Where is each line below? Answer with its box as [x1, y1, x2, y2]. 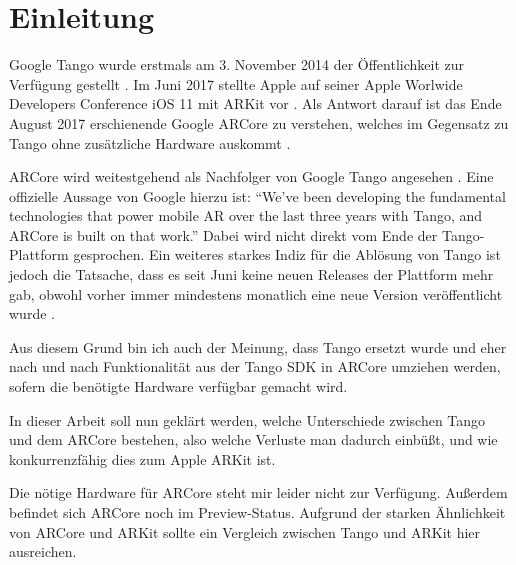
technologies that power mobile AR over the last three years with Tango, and [9, 205, 483, 226]
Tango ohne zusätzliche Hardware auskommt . [9, 132, 291, 153]
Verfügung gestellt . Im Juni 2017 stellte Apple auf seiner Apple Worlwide [9, 73, 463, 94]
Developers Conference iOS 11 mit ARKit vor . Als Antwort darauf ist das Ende [9, 93, 502, 114]
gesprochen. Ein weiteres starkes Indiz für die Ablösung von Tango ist [73, 244, 501, 265]
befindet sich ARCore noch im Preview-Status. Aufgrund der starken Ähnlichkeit [9, 502, 506, 522]
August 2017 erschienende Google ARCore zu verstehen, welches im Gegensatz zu [9, 112, 509, 133]
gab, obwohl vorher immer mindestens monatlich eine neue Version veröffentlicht [9, 283, 503, 304]
